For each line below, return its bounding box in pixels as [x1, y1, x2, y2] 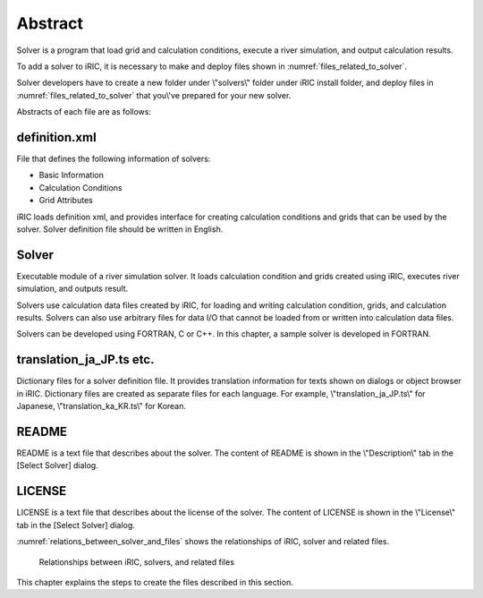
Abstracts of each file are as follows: [16, 107, 152, 117]
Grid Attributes [38, 195, 93, 206]
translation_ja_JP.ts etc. [16, 352, 155, 367]
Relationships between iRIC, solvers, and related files [38, 556, 234, 568]
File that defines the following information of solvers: [16, 153, 211, 165]
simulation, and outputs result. [16, 283, 129, 295]
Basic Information [38, 170, 105, 181]
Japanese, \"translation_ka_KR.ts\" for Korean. [16, 401, 187, 412]
